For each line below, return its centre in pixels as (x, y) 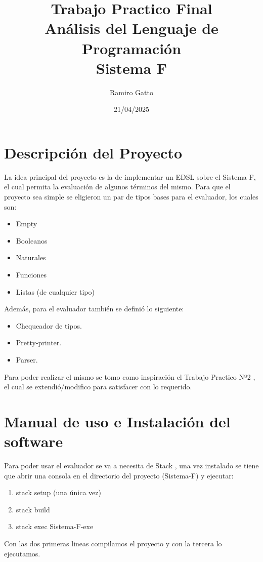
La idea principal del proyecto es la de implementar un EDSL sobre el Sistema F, (130, 176)
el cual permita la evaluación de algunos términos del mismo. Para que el (117, 187)
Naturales (31, 257)
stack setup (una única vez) (58, 492)
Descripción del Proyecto (93, 152)
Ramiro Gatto (131, 92)
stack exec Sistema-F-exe (55, 526)
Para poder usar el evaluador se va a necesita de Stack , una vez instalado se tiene (131, 466)
